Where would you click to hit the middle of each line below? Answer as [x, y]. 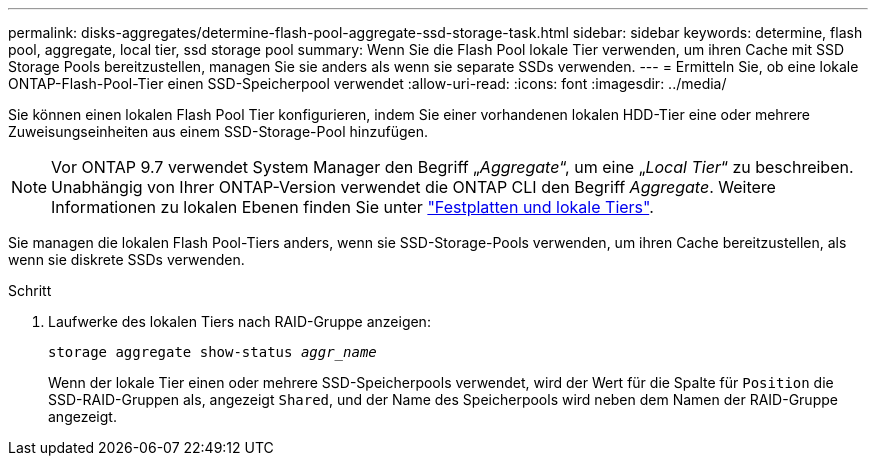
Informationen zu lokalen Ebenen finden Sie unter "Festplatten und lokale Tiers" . [352, 207]
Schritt [30, 290]
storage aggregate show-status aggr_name [212, 352]
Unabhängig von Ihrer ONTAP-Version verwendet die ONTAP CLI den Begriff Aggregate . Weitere [413, 187]
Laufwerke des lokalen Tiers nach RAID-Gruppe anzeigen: [239, 321]
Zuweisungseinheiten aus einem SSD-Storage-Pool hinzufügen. [218, 131]
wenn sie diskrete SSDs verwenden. [126, 259]
